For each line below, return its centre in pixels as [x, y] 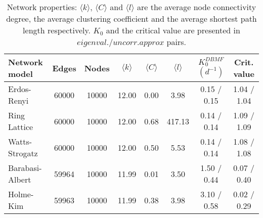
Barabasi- [25, 168]
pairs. [176, 42]
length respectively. [57, 30]
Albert [20, 179]
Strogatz [23, 153]
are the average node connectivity [197, 7]
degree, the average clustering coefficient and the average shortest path [131, 18]
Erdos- [20, 89]
